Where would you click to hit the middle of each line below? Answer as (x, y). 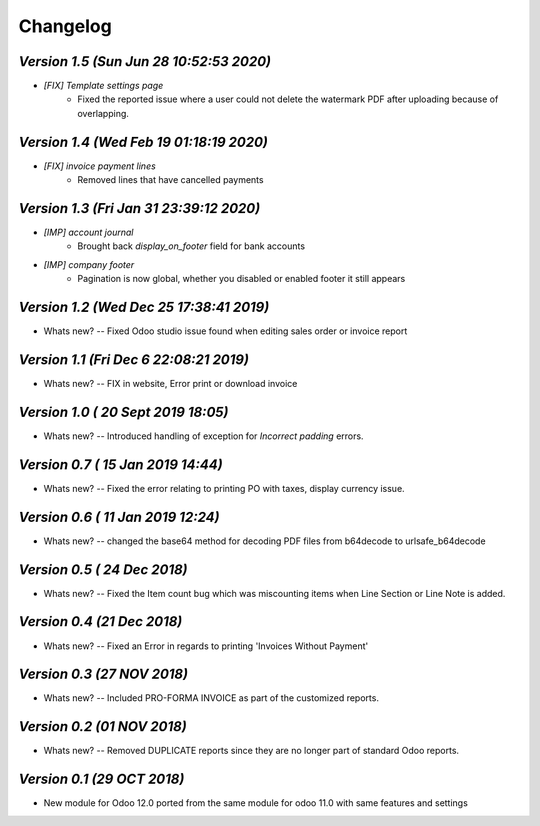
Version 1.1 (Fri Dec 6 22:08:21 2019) (134, 359)
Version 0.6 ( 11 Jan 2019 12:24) (119, 516)
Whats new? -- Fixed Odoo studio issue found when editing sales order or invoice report (225, 331)
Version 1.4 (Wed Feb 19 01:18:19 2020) (143, 141)
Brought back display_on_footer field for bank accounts (191, 246)
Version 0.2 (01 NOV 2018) (102, 726)
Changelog (65, 26)
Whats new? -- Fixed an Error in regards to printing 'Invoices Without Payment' (206, 646)
